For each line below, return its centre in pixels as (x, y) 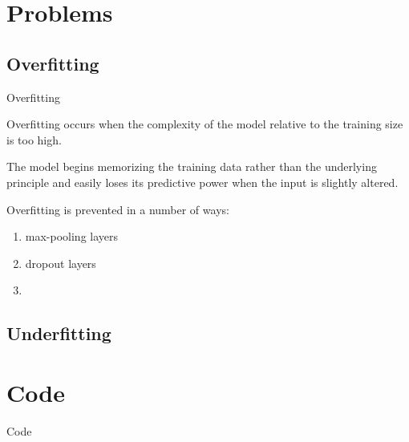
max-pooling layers (72, 236)
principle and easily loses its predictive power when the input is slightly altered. (202, 182)
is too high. (34, 139)
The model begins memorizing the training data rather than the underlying (192, 166)
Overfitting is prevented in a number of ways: (118, 209)
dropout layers (61, 263)
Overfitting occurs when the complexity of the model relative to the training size (205, 124)
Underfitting (59, 333)
